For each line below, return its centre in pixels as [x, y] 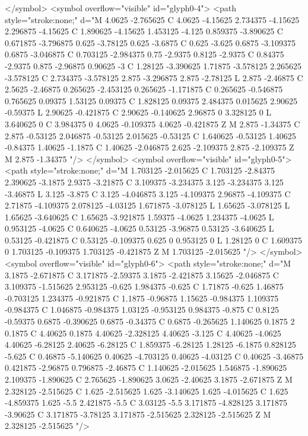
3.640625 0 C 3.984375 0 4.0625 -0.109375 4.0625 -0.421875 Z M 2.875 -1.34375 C [153, 124]
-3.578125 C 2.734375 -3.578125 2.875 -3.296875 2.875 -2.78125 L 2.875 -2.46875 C [154, 77]
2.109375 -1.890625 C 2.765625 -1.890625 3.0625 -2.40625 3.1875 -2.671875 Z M [149, 379]
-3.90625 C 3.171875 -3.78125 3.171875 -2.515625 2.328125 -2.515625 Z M [138, 414]
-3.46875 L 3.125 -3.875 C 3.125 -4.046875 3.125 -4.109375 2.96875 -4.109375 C [148, 193]
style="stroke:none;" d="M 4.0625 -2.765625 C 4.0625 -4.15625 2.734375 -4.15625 [152, 19]
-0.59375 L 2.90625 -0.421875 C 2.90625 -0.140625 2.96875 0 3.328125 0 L [138, 112]
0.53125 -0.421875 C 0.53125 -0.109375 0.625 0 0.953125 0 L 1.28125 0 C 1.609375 [154, 240]
